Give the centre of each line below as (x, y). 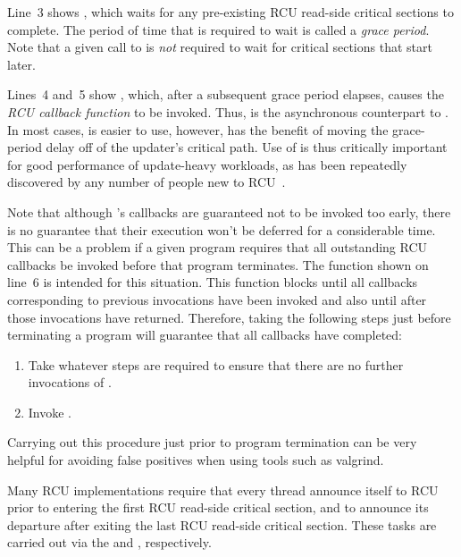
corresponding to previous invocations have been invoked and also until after (217, 299)
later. (21, 64)
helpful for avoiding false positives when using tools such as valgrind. (196, 460)
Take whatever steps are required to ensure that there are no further (216, 364)
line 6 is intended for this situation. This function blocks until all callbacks (213, 282)
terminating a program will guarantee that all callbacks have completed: (205, 335)
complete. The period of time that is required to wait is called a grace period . (218, 29)
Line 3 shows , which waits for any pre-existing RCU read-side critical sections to (230, 12)
